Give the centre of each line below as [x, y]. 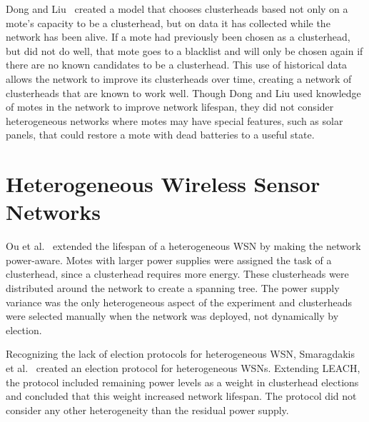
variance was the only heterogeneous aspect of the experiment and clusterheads [179, 302]
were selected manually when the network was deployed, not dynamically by [172, 316]
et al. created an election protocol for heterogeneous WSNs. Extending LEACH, [183, 368]
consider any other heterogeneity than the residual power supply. [147, 410]
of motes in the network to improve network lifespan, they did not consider [170, 107]
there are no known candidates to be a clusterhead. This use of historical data [177, 65]
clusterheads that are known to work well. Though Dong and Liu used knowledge [183, 92]
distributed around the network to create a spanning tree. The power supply [173, 288]
